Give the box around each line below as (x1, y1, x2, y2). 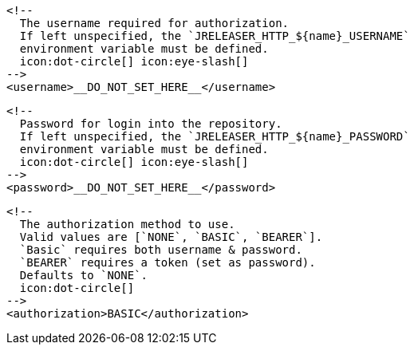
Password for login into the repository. (19, 117, 282, 130)
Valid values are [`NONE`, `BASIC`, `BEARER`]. (19, 231, 323, 243)
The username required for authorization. (19, 17, 290, 30)
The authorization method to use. (19, 218, 235, 231)
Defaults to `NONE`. (19, 269, 148, 282)
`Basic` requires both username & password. (19, 243, 302, 256)
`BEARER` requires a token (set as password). (19, 256, 316, 269)
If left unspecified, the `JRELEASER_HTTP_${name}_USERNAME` (19, 30, 410, 42)
